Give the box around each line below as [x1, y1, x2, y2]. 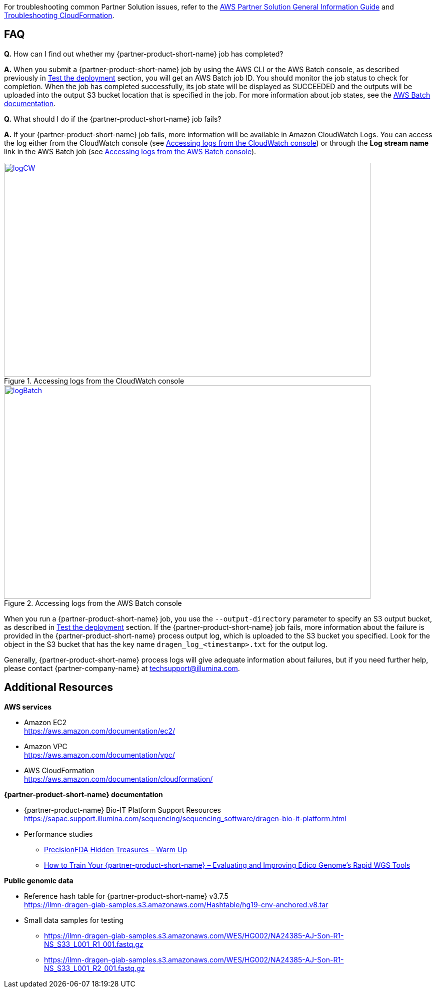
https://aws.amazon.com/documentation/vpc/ [24, 750, 175, 759]
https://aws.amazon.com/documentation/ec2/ [24, 726, 175, 735]
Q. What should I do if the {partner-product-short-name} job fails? [4, 114, 221, 123]
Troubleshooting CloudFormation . [4, 11, 114, 20]
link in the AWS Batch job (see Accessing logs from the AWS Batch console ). [4, 147, 256, 156]
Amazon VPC [24, 742, 67, 751]
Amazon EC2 [24, 718, 67, 727]
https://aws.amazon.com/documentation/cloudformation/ [24, 774, 213, 783]
